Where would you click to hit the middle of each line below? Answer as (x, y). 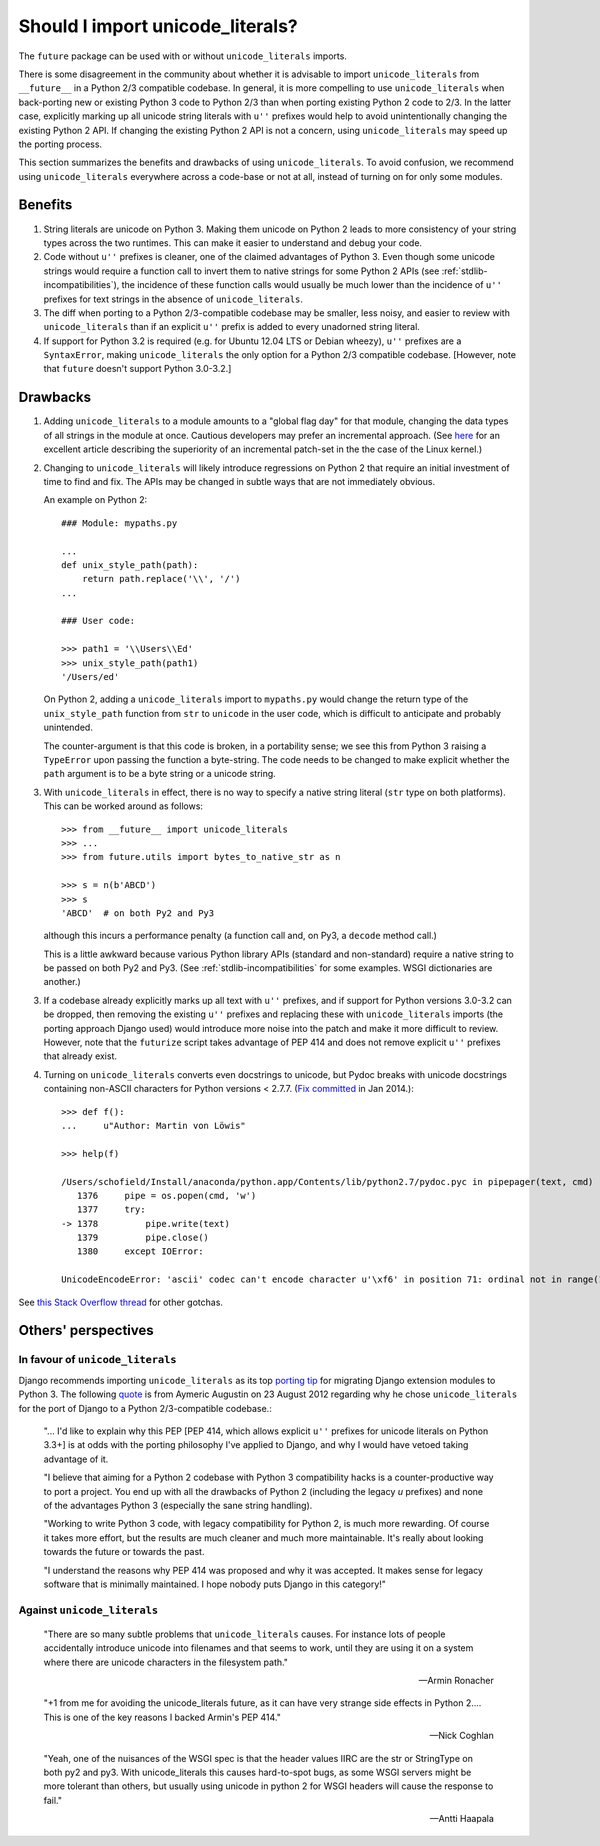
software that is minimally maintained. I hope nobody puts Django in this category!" (215, 1584)
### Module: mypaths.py (119, 523)
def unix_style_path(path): (130, 564)
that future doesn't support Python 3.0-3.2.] (137, 369)
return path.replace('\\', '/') (161, 579)
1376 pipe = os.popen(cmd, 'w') (166, 1195)
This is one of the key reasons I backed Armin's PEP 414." (162, 1717)
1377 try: (111, 1209)
